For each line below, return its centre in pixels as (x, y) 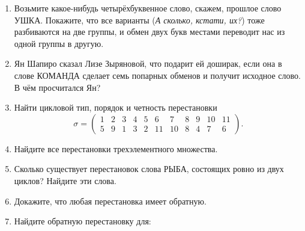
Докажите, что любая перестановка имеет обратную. (110, 201)
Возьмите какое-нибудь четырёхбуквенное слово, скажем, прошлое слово (148, 8)
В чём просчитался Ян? (57, 87)
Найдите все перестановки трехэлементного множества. (116, 148)
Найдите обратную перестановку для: (83, 221)
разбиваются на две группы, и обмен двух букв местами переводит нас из (149, 32)
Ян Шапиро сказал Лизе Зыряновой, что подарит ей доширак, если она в (148, 63)
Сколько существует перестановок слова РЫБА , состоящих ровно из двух (149, 169)
